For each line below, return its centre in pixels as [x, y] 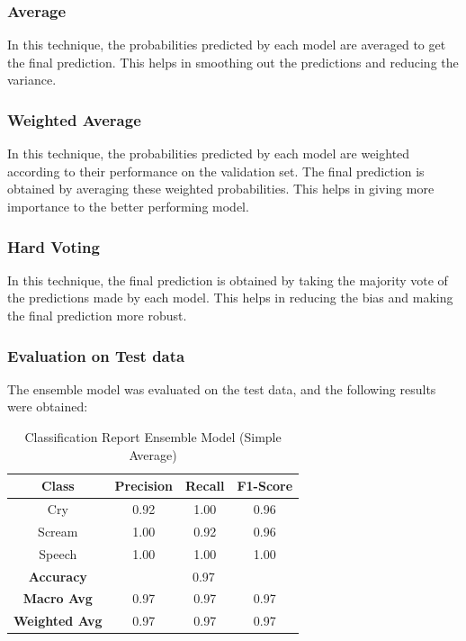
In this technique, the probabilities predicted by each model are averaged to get [227, 45]
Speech [58, 553]
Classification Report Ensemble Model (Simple [153, 437]
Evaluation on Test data [96, 355]
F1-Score [265, 486]
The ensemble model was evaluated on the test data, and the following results [222, 388]
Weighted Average [74, 119]
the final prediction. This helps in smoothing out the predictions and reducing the [233, 62]
